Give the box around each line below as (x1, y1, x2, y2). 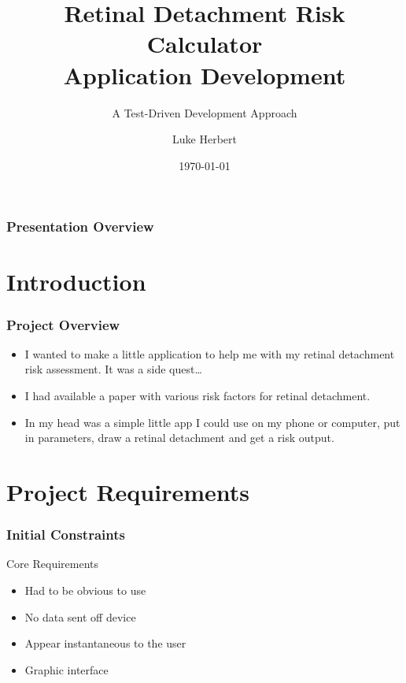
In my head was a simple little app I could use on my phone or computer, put (24, 414, 400, 430)
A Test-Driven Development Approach (112, 104, 297, 121)
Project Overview (6, 314, 120, 334)
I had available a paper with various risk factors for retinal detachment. (24, 387, 371, 403)
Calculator (146, 28, 263, 60)
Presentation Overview (6, 217, 154, 236)
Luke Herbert (172, 131, 237, 147)
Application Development (63, 58, 346, 91)
